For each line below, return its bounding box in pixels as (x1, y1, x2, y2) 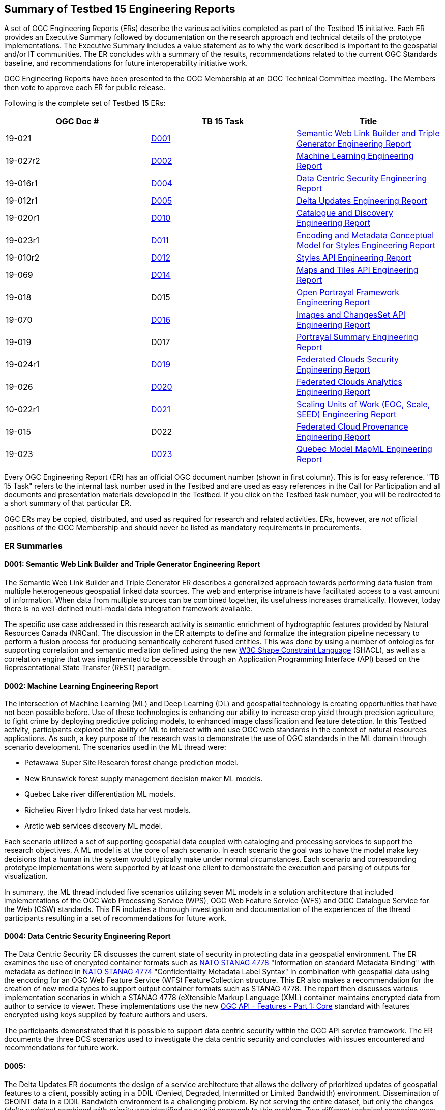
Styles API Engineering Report (296, 252, 412, 263)
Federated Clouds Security (296, 354, 399, 365)
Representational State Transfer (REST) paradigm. (4, 663, 171, 672)
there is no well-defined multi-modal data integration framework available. (4, 604, 253, 613)
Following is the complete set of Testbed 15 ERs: (4, 99, 166, 108)
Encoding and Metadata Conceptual (296, 230, 434, 241)
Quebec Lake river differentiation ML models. (24, 790, 175, 799)
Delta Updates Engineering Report (296, 195, 427, 206)
